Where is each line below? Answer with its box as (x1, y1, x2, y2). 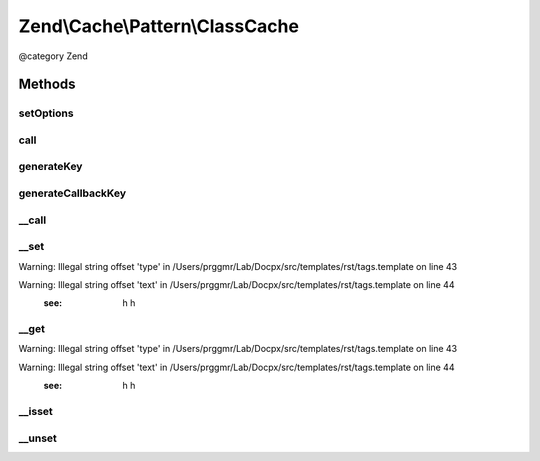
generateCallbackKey (18, 186, 127, 200)
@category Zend (18, 50, 89, 62)
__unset (18, 431, 57, 445)
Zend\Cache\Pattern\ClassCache (18, 15, 300, 37)
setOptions (18, 106, 74, 120)
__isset (18, 404, 54, 418)
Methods (18, 76, 76, 93)
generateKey (18, 160, 83, 174)
